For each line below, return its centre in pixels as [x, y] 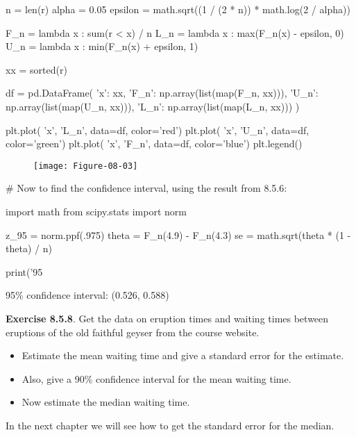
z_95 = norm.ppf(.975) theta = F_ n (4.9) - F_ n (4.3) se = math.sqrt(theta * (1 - [178, 234]
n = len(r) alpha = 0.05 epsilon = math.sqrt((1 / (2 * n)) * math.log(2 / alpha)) [178, 9]
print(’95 [24, 271]
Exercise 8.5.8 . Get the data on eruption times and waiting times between [167, 318]
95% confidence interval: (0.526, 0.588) [87, 295]
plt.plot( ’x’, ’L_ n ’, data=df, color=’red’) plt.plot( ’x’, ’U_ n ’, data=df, [158, 130]
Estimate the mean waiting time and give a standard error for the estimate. [183, 355]
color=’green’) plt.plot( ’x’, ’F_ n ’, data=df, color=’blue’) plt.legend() [154, 143]
